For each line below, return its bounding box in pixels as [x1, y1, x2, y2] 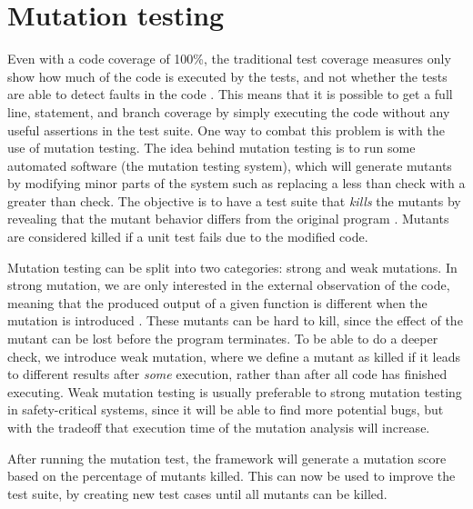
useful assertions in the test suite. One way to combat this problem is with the [7, 120, 445, 139]
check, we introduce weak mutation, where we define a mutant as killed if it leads [7, 346, 460, 365]
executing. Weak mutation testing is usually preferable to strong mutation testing [7, 382, 462, 401]
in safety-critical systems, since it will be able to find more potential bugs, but [7, 400, 444, 419]
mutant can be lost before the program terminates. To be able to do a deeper [7, 329, 438, 348]
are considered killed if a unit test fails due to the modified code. [7, 227, 368, 246]
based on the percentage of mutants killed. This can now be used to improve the [7, 466, 456, 485]
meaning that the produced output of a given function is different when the [7, 293, 428, 312]
